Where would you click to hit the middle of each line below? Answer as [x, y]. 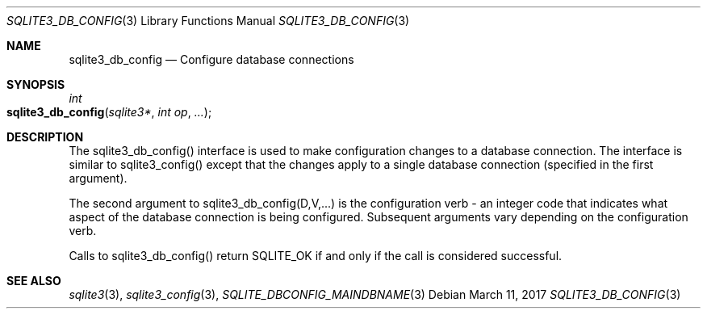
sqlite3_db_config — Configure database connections [211, 59]
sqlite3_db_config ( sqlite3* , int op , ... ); [109, 112]
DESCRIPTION [45, 137]
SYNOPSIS [36, 84]
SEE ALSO [34, 281]
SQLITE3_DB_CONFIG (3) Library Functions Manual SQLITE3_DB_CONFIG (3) [208, 21]
